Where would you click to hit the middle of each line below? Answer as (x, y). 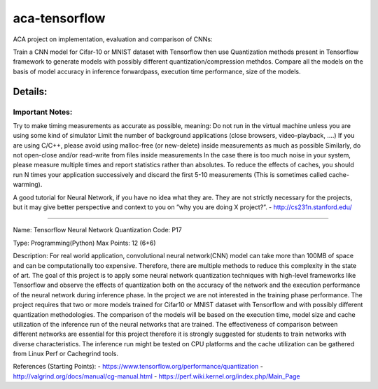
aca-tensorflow (59, 18)
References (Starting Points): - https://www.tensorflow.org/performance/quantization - (138, 367)
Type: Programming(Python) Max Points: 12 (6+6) (85, 243)
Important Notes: (43, 112)
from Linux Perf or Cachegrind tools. (66, 354)
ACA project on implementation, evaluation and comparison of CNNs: (113, 39)
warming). (28, 185)
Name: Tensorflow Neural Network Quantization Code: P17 (97, 230)
